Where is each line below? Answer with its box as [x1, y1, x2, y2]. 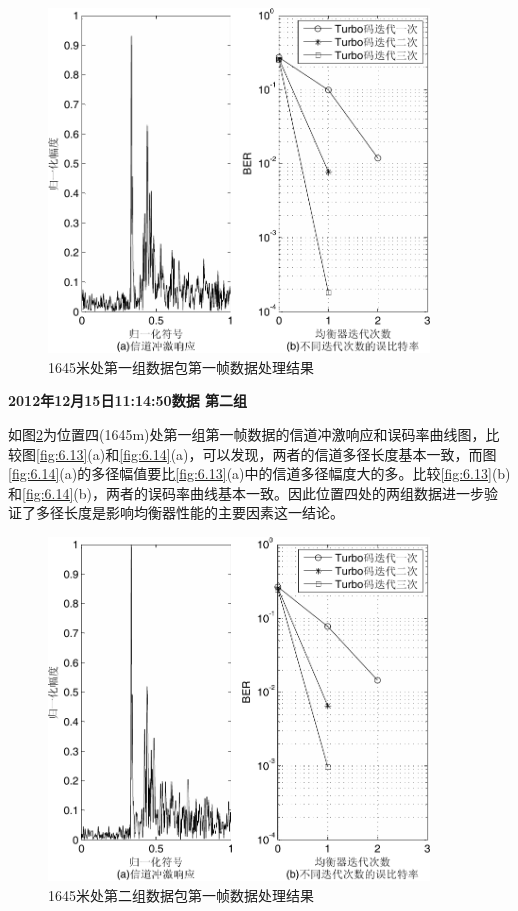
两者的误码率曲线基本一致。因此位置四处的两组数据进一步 [106, 482, 485, 503]
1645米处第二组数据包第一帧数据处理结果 [48, 884, 314, 905]
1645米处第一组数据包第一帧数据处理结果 [48, 356, 314, 377]
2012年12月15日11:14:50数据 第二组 [8, 390, 247, 411]
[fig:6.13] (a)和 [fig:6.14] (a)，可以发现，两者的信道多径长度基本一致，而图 [36, 443, 497, 464]
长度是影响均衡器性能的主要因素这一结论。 [63, 502, 344, 523]
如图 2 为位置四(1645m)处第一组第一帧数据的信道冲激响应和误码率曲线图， [8, 423, 486, 444]
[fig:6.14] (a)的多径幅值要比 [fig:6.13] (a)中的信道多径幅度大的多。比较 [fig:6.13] [8, 463, 492, 484]
